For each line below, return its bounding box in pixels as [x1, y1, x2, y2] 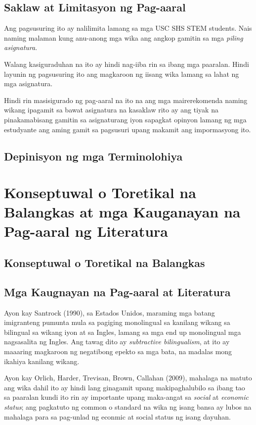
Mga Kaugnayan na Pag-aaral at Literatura [4, 284, 231, 299]
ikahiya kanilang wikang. [4, 356, 80, 366]
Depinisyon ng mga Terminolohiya [4, 148, 183, 163]
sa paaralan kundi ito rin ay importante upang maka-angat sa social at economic [4, 392, 249, 402]
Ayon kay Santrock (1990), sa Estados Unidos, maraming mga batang [4, 307, 215, 318]
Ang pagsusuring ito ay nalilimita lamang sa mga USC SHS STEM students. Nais [4, 23, 252, 33]
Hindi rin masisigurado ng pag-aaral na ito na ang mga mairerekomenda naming [4, 95, 248, 105]
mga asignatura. [4, 78, 53, 89]
